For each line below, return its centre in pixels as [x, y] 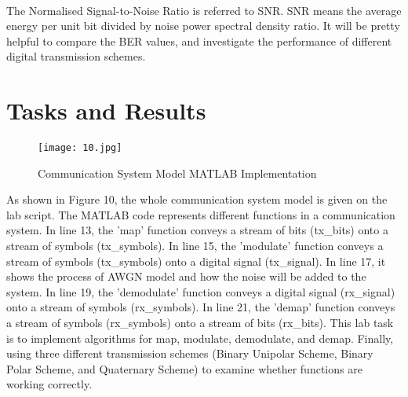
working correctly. [49, 384]
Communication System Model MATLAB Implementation [177, 173]
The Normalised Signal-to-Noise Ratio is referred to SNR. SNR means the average [204, 10]
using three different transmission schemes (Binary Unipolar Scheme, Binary [190, 353]
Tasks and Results [106, 110]
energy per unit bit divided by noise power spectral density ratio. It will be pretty [203, 26]
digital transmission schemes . [76, 56]
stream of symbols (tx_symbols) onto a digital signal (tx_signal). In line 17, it [196, 261]
